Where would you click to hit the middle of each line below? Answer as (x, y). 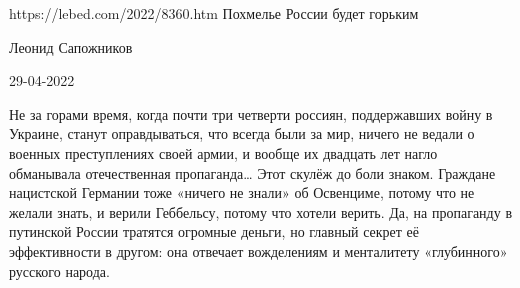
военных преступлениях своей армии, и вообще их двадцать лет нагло (223, 152)
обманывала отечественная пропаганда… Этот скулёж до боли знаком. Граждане (252, 172)
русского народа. (59, 270)
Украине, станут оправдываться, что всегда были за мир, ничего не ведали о (242, 133)
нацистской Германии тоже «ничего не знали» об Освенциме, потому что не (242, 192)
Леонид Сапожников (71, 46)
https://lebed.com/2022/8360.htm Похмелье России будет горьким (214, 13)
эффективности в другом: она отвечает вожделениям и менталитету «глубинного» (258, 250)
